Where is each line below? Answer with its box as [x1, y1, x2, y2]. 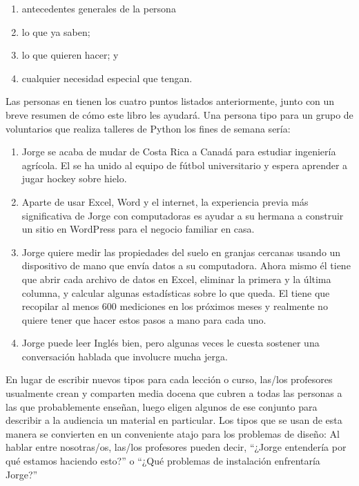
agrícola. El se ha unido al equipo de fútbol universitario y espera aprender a [21, 157, 348, 172]
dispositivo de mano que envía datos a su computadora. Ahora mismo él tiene [21, 258, 351, 273]
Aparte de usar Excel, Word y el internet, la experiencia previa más [21, 194, 309, 208]
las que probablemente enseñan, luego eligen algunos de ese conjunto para [6, 399, 318, 414]
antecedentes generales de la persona [21, 1, 176, 15]
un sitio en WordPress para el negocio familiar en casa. [21, 222, 255, 236]
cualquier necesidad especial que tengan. [21, 70, 193, 85]
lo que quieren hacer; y [21, 48, 119, 62]
